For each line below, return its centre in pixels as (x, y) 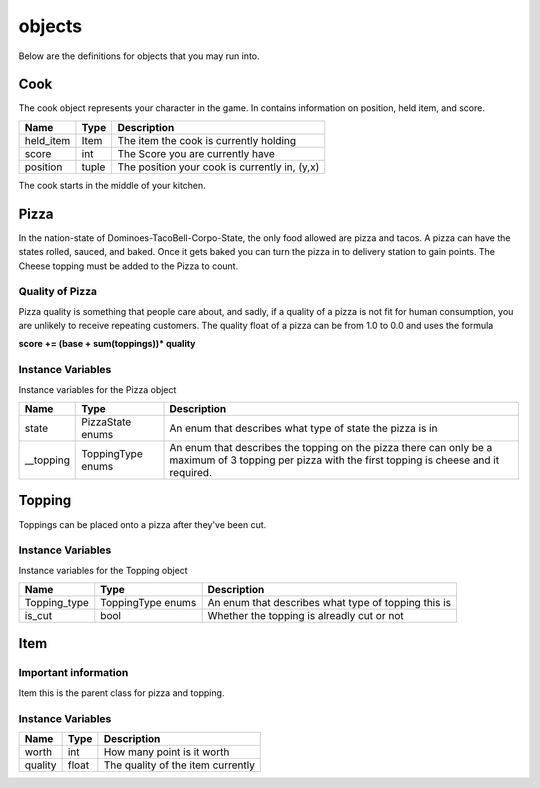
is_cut (38, 616)
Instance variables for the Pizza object (97, 389)
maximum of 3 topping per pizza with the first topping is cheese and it (334, 460)
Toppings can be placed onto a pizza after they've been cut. (142, 524)
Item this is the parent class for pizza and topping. (121, 692)
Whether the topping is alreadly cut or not (305, 616)
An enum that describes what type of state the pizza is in (303, 428)
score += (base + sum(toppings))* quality (107, 344)
